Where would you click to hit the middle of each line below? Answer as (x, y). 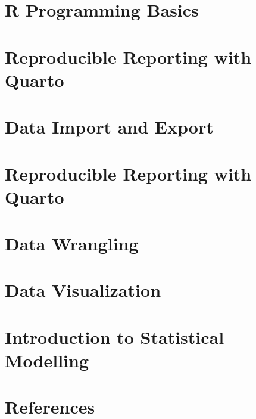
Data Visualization (83, 290)
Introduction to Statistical (115, 336)
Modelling (47, 360)
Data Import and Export (109, 127)
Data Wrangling (72, 243)
